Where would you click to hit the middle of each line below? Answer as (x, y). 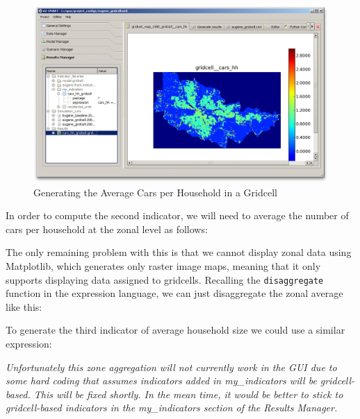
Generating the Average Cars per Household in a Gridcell (155, 192)
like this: (24, 306)
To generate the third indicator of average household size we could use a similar (175, 330)
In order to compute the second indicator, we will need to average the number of (177, 215)
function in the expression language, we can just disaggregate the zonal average (174, 293)
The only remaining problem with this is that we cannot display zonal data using (179, 252)
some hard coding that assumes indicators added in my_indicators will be (161, 380)
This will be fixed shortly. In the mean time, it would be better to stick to (188, 394)
